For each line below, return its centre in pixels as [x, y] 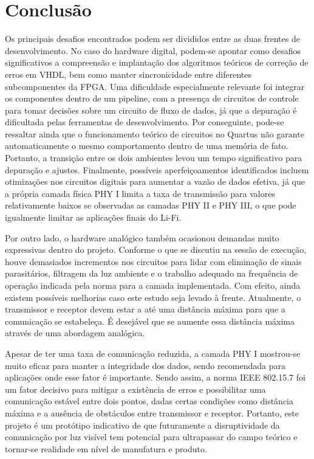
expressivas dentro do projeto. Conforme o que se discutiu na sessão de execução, [156, 250]
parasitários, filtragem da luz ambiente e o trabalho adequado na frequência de [152, 273]
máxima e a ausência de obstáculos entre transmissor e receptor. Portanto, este [152, 412]
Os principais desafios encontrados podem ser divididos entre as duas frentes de [152, 39]
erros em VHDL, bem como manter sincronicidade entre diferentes [128, 74]
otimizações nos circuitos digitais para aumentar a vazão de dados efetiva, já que [155, 181]
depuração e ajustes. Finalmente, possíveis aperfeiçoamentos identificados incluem [157, 169]
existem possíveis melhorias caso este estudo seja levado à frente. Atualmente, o [153, 297]
